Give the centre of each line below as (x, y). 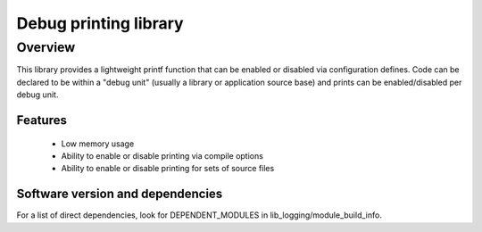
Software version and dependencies (120, 194)
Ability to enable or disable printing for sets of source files (168, 169)
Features (42, 120)
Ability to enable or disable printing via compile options (162, 155)
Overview (46, 47)
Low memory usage (98, 144)
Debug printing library (100, 23)
